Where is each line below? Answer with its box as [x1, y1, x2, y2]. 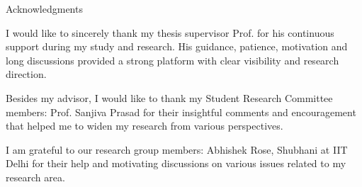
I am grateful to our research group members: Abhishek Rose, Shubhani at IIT [6, 142, 348, 157]
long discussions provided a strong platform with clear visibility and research [6, 52, 339, 67]
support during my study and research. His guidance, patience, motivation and [6, 39, 348, 54]
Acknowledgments [6, 1, 83, 16]
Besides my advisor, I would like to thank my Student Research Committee [6, 90, 333, 105]
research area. [6, 169, 65, 184]
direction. [6, 67, 47, 81]
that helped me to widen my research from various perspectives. [6, 118, 283, 133]
